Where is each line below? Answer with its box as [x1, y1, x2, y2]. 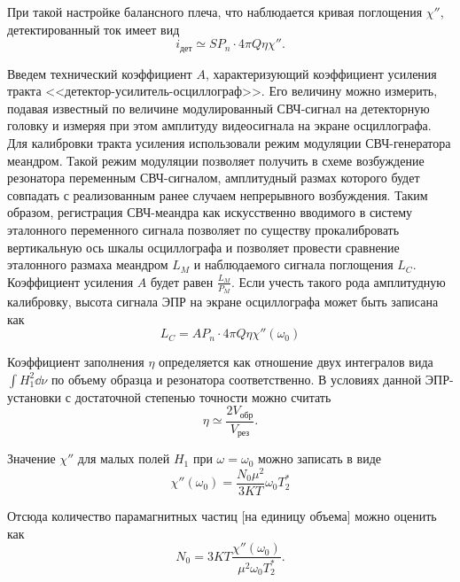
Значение [7, 449, 56, 468]
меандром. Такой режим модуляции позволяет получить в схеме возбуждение [7, 151, 425, 169]
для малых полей [77, 449, 170, 468]
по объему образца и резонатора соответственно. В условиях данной [51, 369, 422, 388]
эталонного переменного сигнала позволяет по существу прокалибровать [7, 220, 400, 238]
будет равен [150, 272, 214, 291]
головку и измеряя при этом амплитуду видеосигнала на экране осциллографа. [7, 116, 432, 135]
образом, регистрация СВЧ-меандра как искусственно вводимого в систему [7, 203, 413, 221]
